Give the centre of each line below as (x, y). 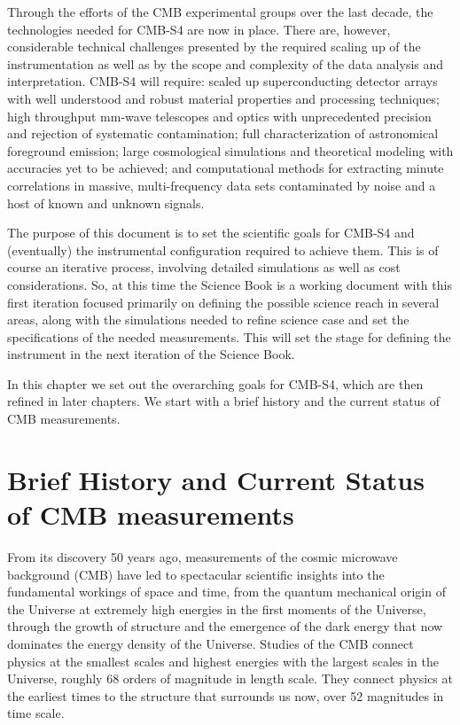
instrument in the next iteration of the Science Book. (151, 354)
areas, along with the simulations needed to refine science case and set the (208, 320)
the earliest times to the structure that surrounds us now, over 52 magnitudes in (226, 695)
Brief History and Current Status (216, 479)
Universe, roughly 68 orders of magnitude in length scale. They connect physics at (230, 678)
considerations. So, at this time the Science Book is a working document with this (230, 284)
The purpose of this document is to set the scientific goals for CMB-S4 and (211, 233)
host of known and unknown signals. (106, 203)
